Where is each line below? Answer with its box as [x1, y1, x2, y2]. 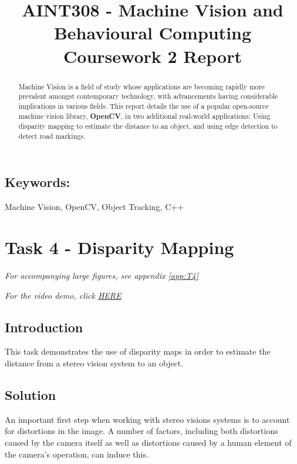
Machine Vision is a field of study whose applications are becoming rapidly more [18, 81, 265, 91]
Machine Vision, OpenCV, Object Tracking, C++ [5, 201, 184, 213]
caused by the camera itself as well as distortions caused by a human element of [5, 436, 292, 448]
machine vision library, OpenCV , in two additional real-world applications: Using [18, 111, 271, 121]
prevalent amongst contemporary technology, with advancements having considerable [18, 91, 278, 101]
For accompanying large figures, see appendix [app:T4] [5, 269, 199, 282]
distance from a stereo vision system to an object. [5, 357, 184, 369]
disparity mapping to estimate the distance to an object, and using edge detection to [18, 121, 278, 131]
